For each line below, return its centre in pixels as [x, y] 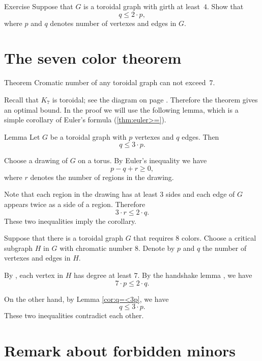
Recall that [21, 99]
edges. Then [200, 136]
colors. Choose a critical [219, 238]
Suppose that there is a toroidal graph [64, 238]
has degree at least [103, 275]
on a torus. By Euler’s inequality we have [142, 160]
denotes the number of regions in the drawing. [102, 177]
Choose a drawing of [36, 160]
